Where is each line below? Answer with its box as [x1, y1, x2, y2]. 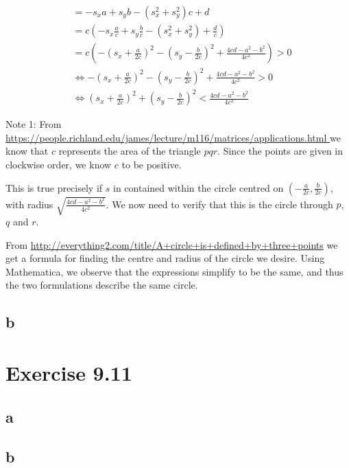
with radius [5, 197, 53, 211]
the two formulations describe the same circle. [5, 278, 198, 292]
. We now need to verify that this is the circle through [106, 197, 333, 211]
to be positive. [121, 157, 182, 171]
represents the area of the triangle [58, 144, 201, 158]
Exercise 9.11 [5, 359, 132, 387]
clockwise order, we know [5, 157, 112, 171]
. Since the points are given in [217, 144, 344, 158]
